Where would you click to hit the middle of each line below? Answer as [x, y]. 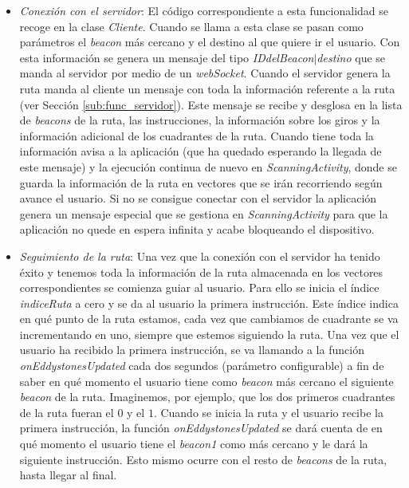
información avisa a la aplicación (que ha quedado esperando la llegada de [201, 151]
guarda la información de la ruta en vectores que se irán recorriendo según [201, 182]
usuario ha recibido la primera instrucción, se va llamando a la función [192, 350]
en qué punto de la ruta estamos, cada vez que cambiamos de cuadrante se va [209, 319]
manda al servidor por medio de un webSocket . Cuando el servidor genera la [205, 73]
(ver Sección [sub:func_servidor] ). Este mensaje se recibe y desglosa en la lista [211, 104]
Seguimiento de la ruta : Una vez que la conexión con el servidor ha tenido [200, 256]
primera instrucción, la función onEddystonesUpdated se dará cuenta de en [201, 428]
